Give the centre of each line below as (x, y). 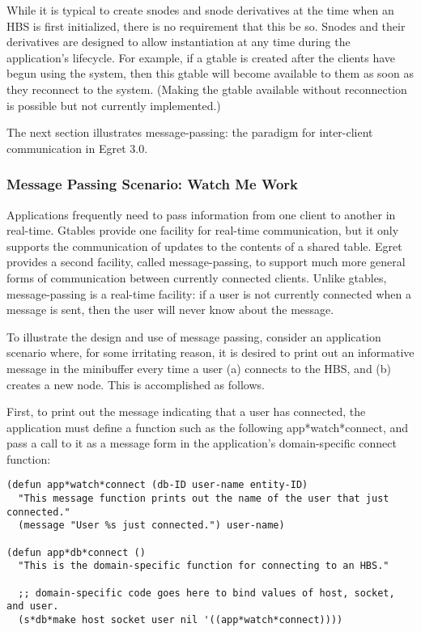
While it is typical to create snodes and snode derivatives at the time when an (200, 10)
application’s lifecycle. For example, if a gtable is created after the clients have (201, 57)
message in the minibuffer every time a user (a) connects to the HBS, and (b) (199, 368)
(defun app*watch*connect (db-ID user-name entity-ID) (157, 485)
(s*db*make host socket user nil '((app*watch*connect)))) (181, 620)
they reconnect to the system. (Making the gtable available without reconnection (207, 89)
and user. (33, 607)
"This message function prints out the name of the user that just (204, 499)
